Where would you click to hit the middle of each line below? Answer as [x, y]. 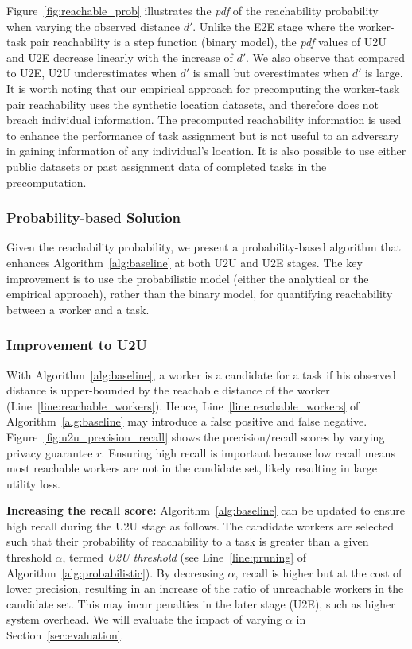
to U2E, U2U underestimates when [91, 73]
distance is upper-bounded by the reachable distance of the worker [168, 390]
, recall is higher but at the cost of [319, 572]
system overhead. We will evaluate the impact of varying [144, 619]
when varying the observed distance [93, 26]
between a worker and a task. [78, 309]
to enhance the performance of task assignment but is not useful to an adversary [203, 135]
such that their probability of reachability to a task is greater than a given [188, 541]
